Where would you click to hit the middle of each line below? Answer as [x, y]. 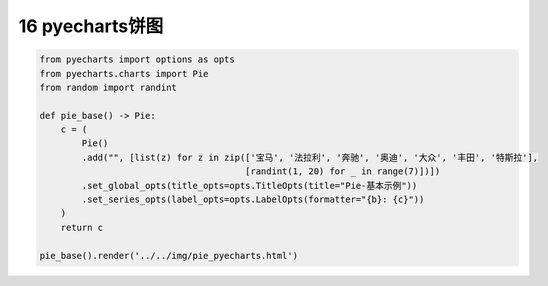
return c [82, 227]
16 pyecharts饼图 [91, 26]
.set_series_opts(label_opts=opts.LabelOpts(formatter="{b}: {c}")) [253, 199]
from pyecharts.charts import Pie [124, 73]
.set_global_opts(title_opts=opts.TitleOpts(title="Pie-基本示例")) [249, 185]
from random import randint [108, 87]
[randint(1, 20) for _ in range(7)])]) [343, 171]
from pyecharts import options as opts [137, 59]
